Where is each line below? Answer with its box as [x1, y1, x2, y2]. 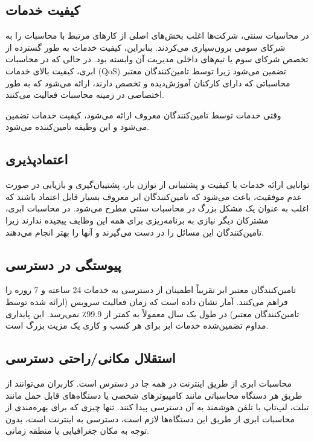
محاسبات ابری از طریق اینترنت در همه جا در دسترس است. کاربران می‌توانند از [5, 376, 292, 389]
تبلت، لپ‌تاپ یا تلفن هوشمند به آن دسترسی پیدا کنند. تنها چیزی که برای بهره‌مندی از [5, 401, 309, 413]
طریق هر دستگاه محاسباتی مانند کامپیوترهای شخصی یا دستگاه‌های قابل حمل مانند [5, 388, 303, 401]
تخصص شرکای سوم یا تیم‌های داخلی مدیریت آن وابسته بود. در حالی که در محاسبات [5, 53, 309, 65]
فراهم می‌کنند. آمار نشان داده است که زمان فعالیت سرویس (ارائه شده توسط [5, 295, 288, 307]
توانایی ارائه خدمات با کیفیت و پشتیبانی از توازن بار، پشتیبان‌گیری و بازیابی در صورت [5, 178, 310, 191]
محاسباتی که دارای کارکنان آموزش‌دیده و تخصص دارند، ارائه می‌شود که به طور [5, 76, 290, 89]
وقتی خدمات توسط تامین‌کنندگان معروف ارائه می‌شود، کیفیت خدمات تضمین [5, 108, 281, 121]
